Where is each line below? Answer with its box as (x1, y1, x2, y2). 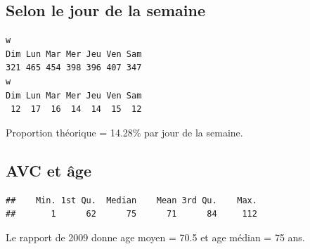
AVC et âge (6, 159, 92, 181)
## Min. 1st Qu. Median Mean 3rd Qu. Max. (6, 195, 257, 205)
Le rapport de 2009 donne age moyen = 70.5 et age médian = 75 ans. (6, 229, 305, 244)
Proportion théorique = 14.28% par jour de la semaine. (6, 124, 243, 139)
